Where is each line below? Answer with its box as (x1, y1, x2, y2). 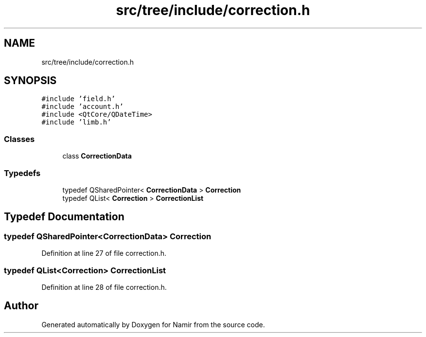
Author (4, 300, 38, 312)
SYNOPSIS (4, 74, 57, 87)
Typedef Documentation (4, 211, 124, 223)
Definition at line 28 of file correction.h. (41, 283, 167, 291)
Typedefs (4, 168, 41, 178)
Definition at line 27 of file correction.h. (41, 249, 167, 258)
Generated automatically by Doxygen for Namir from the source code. (41, 320, 265, 329)
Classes (4, 134, 35, 144)
